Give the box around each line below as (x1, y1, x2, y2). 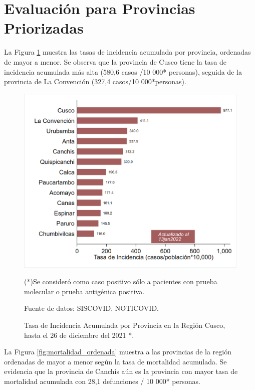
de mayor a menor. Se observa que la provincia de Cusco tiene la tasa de (4, 56, 227, 67)
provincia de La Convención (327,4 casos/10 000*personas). (4, 76, 186, 87)
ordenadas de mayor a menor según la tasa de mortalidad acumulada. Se (4, 356, 227, 366)
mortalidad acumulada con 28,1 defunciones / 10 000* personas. (4, 376, 200, 386)
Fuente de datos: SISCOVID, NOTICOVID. (24, 303, 159, 313)
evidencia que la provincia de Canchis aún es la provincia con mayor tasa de (4, 366, 238, 376)
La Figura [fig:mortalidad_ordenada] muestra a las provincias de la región (4, 346, 231, 357)
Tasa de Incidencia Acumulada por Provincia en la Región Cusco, (24, 320, 225, 330)
